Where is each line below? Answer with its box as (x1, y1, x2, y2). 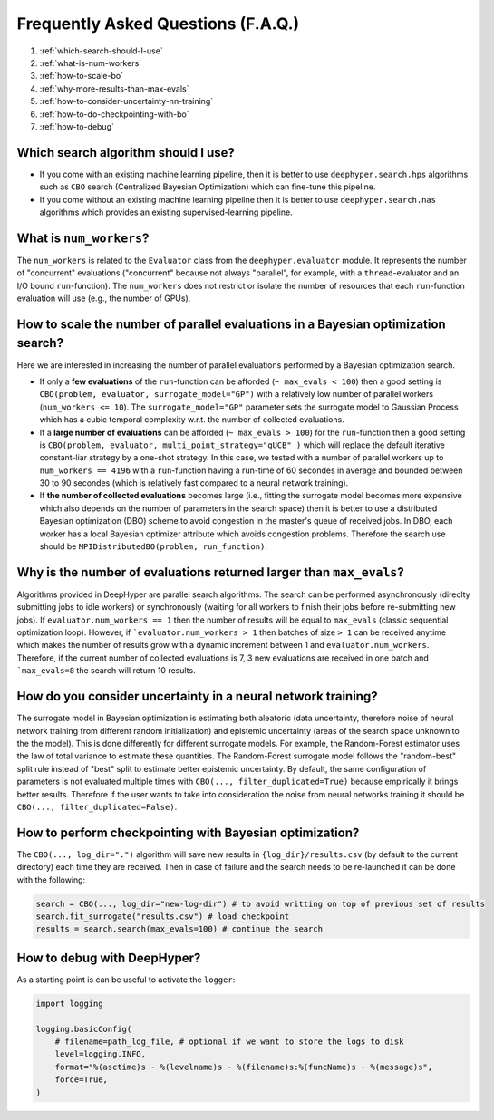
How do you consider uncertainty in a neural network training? (16, 689, 378, 704)
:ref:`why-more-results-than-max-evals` (39, 82, 189, 94)
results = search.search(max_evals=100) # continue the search (35, 924, 324, 934)
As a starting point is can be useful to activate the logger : (16, 974, 236, 985)
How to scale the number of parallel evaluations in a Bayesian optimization (16, 316, 446, 332)
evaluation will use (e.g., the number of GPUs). (16, 293, 191, 304)
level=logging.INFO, (54, 1049, 147, 1059)
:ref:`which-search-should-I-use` (39, 45, 163, 56)
